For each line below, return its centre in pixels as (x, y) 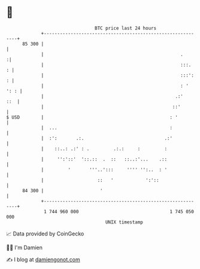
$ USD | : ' (92, 117)
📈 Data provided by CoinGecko (45, 234)
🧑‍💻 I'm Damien (25, 247)
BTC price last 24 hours (126, 28)
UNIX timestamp (124, 222)
